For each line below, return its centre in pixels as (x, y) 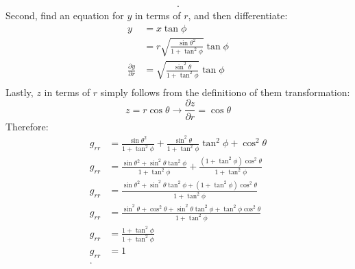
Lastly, (20, 92)
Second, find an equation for (65, 15)
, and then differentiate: (238, 15)
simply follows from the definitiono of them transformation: (225, 92)
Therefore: (27, 126)
